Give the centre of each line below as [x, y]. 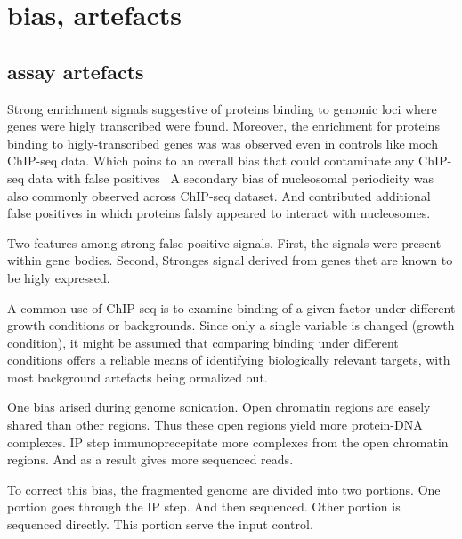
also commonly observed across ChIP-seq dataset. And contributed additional [219, 195]
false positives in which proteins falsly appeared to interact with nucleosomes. [219, 213]
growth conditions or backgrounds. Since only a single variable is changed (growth [231, 325]
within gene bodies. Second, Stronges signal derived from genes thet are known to [230, 260]
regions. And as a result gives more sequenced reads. [150, 459]
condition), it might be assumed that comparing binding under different [203, 342]
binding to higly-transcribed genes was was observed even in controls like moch [223, 143]
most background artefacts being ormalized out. [138, 377]
